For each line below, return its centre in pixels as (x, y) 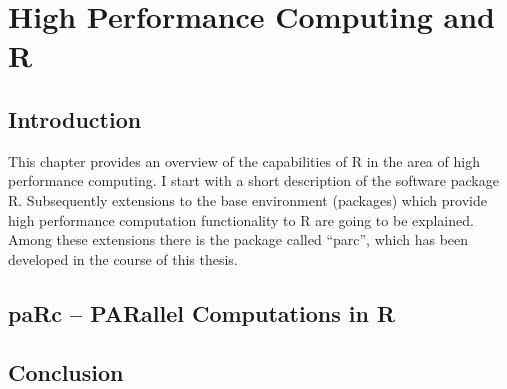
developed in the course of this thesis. (123, 258)
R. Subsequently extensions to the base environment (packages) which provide (247, 199)
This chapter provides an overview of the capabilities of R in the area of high (244, 160)
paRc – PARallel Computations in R (202, 312)
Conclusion (66, 371)
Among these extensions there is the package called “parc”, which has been (238, 239)
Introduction (75, 118)
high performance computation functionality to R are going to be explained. (241, 219)
